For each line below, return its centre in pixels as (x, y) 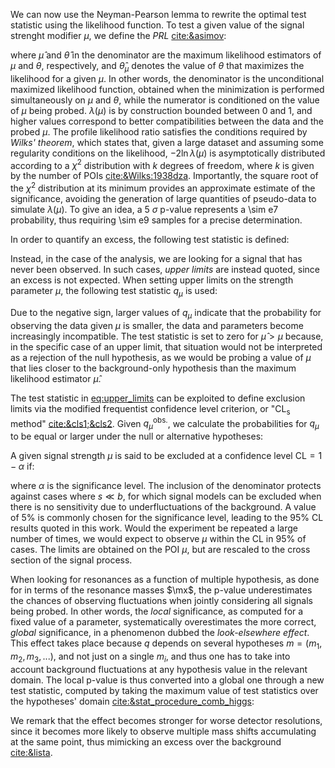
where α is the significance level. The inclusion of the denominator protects (166, 485)
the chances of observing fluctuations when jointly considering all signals (161, 600)
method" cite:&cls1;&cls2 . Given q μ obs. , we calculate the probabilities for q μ (165, 423)
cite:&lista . (31, 752)
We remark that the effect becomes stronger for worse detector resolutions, (166, 720)
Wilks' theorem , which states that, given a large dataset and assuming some (167, 142)
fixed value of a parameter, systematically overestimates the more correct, (163, 621)
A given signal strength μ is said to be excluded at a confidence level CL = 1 (166, 455)
